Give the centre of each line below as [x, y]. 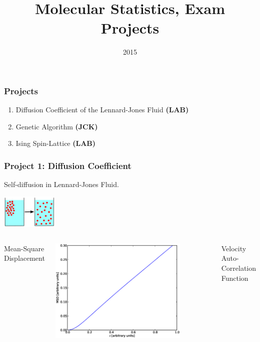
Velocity [234, 248]
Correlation [239, 268]
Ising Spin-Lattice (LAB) [56, 143]
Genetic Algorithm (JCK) [57, 126]
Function [235, 278]
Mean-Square [24, 248]
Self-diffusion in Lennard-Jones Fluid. [61, 184]
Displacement [24, 258]
